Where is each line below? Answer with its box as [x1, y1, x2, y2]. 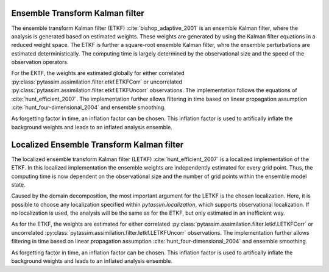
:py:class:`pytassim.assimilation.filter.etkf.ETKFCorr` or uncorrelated [11, 78, 183, 85]
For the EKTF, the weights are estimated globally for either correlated [11, 70, 185, 77]
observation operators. [11, 59, 69, 66]
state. [11, 181, 26, 188]
